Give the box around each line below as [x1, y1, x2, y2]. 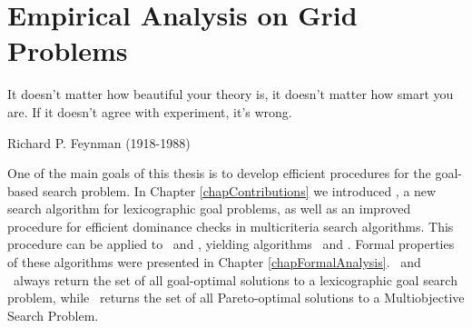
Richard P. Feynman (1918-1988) [7, 133, 191, 152]
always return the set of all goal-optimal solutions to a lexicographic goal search [13, 270, 457, 289]
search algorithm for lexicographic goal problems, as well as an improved [7, 199, 411, 218]
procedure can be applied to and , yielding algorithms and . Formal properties [7, 234, 455, 253]
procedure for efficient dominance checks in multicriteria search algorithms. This [7, 216, 454, 235]
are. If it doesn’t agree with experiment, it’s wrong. [7, 102, 292, 121]
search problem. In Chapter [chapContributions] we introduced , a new [42, 181, 437, 200]
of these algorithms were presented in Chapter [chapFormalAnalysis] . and [7, 253, 421, 272]
